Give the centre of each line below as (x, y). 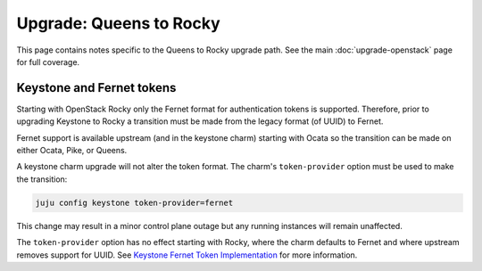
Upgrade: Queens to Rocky (118, 23)
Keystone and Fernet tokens (96, 88)
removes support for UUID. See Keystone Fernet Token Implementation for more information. (187, 255)
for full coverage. (48, 62)
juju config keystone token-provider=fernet (134, 202)
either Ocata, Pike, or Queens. (72, 151)
